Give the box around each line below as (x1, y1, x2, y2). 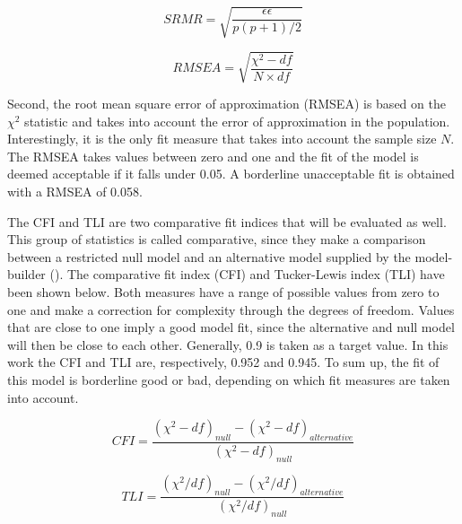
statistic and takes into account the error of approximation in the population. (24, 111, 450, 130)
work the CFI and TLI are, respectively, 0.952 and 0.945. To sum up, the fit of (7, 353, 440, 371)
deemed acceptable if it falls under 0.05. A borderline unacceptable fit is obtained (7, 164, 455, 183)
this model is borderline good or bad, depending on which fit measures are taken (7, 371, 450, 389)
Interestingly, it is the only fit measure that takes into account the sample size (7, 129, 437, 148)
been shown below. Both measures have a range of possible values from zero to (7, 283, 440, 301)
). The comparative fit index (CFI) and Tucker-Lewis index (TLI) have (54, 265, 445, 284)
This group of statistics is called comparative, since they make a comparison (7, 230, 426, 249)
